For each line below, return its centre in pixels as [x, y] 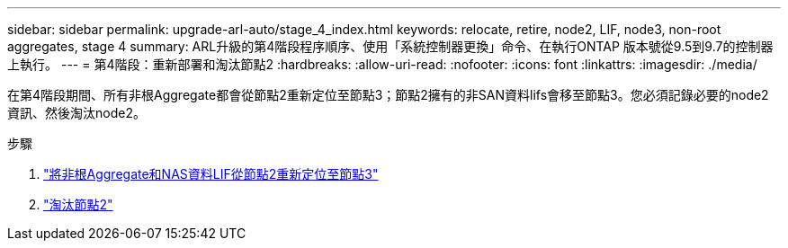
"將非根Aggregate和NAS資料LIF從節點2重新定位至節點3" [211, 174]
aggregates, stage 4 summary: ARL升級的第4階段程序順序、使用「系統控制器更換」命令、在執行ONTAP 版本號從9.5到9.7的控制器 [390, 46]
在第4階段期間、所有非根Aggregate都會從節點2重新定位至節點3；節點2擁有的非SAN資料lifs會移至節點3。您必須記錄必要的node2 [388, 95]
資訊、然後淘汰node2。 [76, 113]
